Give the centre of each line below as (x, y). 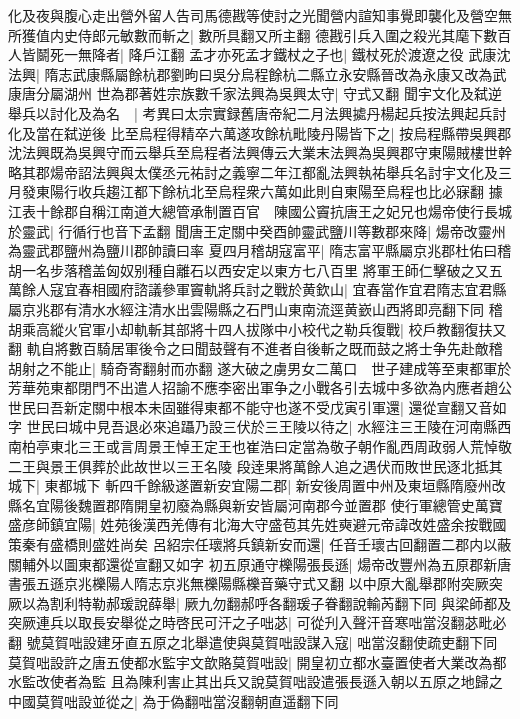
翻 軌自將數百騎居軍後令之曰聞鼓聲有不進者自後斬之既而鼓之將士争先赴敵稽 (255, 348)
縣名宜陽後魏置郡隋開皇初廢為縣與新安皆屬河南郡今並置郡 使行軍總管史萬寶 (255, 504)
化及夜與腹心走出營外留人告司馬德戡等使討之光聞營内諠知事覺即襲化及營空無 (260, 15)
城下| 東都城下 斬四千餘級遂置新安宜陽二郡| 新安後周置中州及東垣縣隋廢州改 (257, 485)
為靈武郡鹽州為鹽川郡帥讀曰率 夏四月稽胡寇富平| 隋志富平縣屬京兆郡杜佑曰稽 (260, 250)
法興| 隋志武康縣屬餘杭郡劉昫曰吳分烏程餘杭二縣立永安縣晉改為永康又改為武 (257, 73)
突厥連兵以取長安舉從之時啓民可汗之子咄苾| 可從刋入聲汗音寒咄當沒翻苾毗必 (257, 622)
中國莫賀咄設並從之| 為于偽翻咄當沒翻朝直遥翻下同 (173, 700)
